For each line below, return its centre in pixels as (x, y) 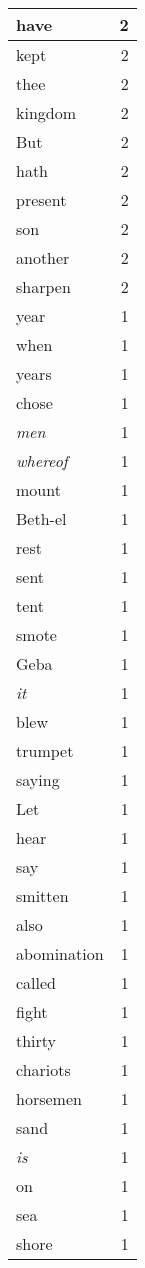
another (43, 257)
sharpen (43, 286)
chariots (43, 1069)
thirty (36, 1040)
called (36, 982)
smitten (42, 895)
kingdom (46, 112)
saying (38, 779)
